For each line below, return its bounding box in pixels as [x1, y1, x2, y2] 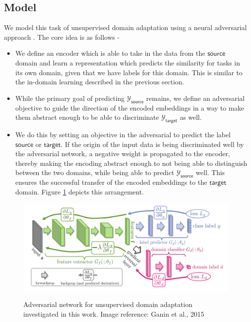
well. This [196, 167, 225, 177]
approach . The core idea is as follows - [4, 32, 120, 42]
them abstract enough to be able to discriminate [15, 112, 159, 122]
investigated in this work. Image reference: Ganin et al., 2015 [23, 309, 204, 319]
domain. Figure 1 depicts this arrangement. [15, 186, 144, 196]
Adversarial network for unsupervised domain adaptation [23, 299, 192, 309]
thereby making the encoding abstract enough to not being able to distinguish [15, 158, 248, 168]
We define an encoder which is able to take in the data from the [15, 48, 205, 58]
